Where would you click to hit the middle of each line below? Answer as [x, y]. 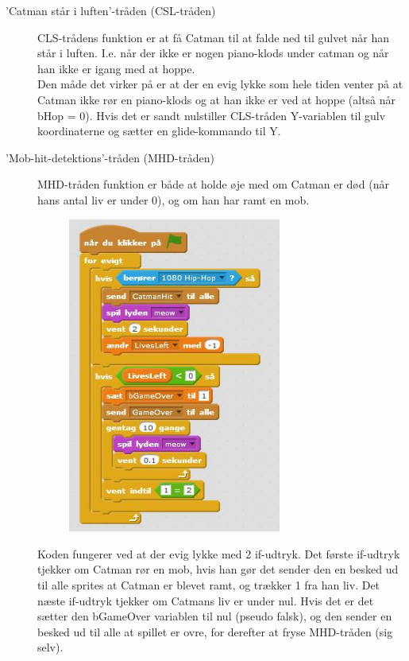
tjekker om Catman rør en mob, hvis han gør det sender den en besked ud [218, 569]
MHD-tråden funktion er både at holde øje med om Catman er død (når [213, 184]
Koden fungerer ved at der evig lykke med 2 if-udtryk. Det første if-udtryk [219, 553]
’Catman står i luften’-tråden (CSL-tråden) [111, 10]
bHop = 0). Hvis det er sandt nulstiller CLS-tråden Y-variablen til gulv [212, 115]
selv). [50, 647]
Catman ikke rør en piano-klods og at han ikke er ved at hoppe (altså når [217, 99]
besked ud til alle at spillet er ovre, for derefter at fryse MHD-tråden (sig [215, 631]
